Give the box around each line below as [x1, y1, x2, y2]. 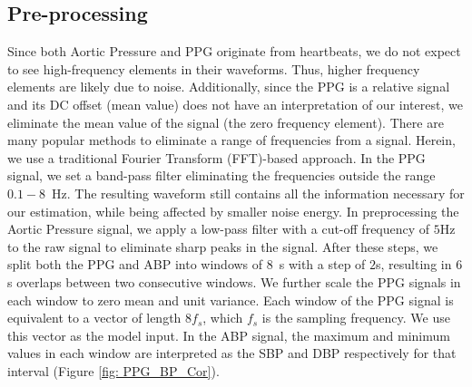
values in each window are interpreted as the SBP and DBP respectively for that [7, 343, 457, 363]
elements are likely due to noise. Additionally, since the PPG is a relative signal [7, 77, 450, 96]
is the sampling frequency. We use [261, 308, 450, 327]
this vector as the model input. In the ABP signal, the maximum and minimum [7, 325, 450, 344]
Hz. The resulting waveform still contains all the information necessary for [52, 183, 465, 202]
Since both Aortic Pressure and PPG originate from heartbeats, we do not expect [7, 42, 461, 61]
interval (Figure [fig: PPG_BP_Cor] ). [7, 361, 220, 380]
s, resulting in [376, 255, 452, 274]
